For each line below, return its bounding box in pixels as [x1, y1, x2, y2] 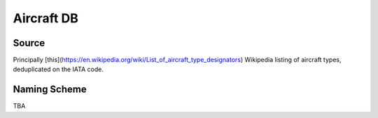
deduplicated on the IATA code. [13, 65, 104, 73]
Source [13, 37, 45, 49]
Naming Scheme [13, 84, 87, 96]
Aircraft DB [13, 10, 78, 26]
